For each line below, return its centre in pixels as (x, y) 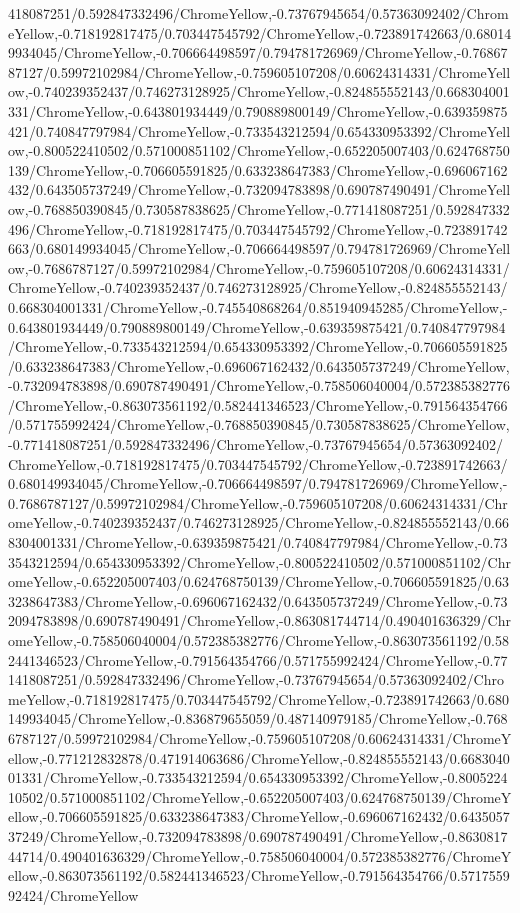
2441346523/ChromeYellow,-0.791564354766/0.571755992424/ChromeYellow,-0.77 (258, 659)
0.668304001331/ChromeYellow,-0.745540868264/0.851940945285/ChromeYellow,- (258, 306)
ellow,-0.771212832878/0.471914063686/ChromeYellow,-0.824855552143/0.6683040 (259, 757)
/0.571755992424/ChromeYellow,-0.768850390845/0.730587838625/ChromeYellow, (259, 424)
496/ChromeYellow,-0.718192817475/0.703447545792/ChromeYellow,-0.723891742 (258, 228)
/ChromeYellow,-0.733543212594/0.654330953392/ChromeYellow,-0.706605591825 (258, 346)
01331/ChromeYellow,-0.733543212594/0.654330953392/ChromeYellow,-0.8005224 (258, 777)
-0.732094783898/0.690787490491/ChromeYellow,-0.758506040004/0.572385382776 (259, 385)
